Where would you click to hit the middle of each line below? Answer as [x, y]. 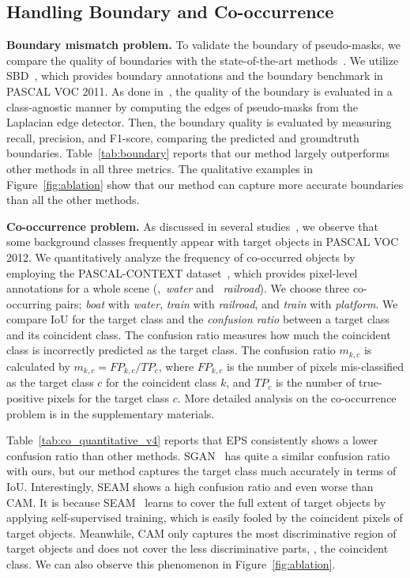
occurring [29, 303]
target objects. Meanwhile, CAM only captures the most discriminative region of [201, 533]
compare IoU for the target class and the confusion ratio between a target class [198, 319]
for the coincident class [162, 382]
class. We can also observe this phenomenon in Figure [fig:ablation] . [171, 563]
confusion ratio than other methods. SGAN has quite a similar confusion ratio [198, 455]
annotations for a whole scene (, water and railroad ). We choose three [178, 288]
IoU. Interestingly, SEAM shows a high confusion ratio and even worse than [190, 486]
